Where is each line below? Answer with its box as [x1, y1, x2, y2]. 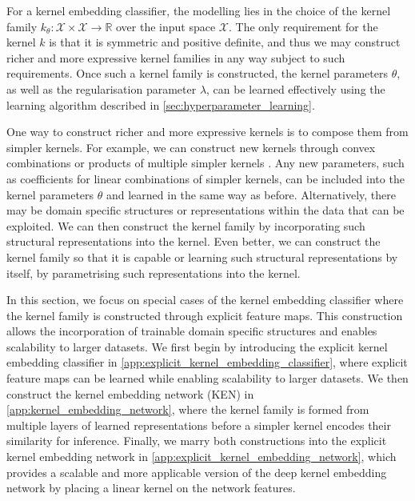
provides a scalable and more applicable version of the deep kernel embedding [6, 463, 387, 480]
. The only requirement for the [229, 18, 378, 34]
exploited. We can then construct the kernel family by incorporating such [6, 217, 365, 234]
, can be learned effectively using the [206, 80, 385, 97]
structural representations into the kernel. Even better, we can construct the [6, 233, 381, 250]
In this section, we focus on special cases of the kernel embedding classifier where [6, 291, 404, 308]
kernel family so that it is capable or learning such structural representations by [6, 248, 398, 265]
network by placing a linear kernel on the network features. [6, 479, 296, 496]
